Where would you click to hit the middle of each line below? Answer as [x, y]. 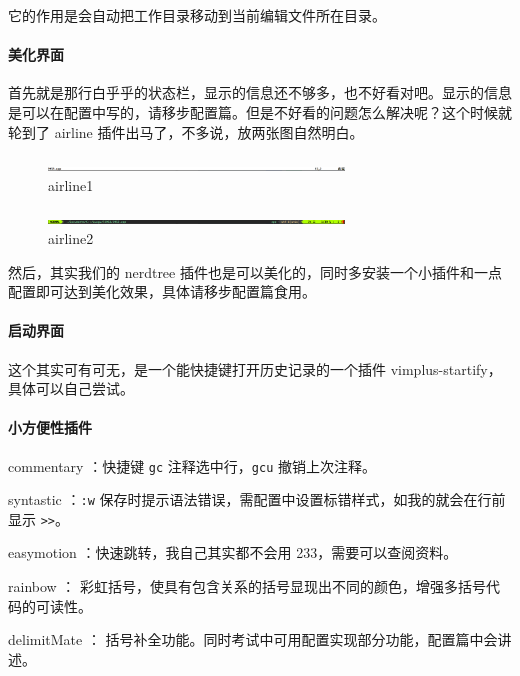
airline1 [71, 184]
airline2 [71, 237]
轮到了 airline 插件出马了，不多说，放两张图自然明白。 [186, 131]
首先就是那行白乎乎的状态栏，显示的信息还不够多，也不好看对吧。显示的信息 [260, 92]
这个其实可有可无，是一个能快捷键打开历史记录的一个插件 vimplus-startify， [255, 368]
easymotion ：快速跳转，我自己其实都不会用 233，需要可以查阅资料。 [233, 552]
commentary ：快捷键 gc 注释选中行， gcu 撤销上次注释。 [192, 465]
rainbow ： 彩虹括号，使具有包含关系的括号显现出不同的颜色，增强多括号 [247, 586]
